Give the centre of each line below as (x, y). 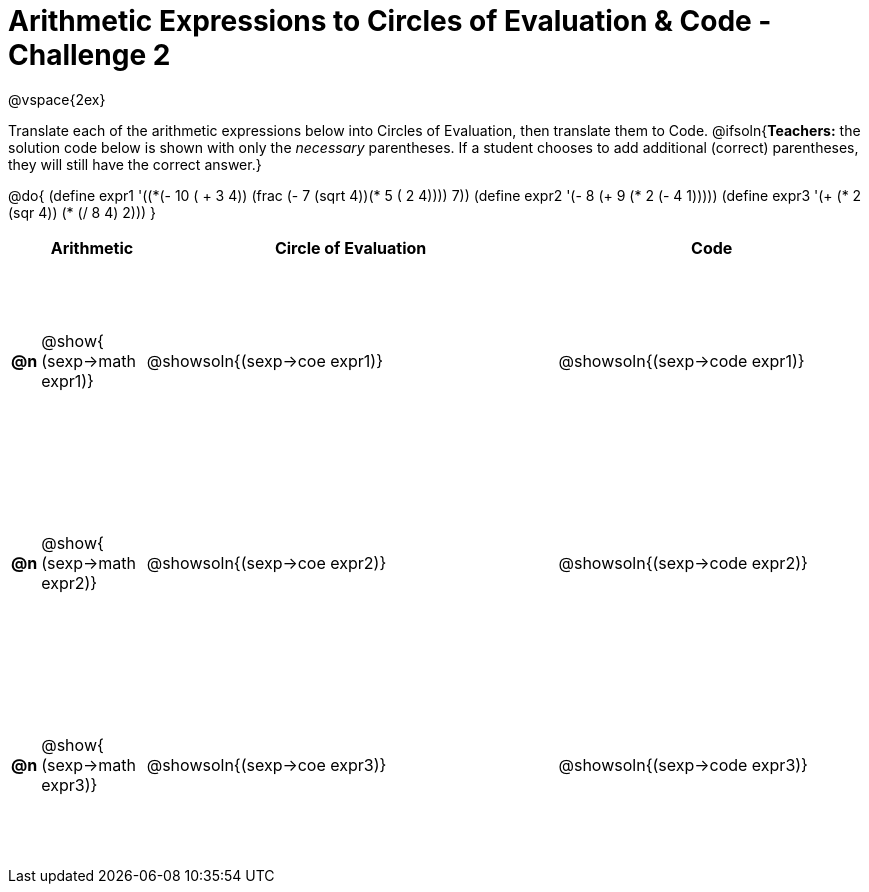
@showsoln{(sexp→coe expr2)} (266, 562)
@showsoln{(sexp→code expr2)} (683, 562)
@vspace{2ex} (57, 99)
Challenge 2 (89, 55)
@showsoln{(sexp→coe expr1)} (264, 360)
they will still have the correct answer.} (135, 164)
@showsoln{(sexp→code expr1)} (681, 360)
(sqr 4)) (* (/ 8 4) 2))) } (82, 212)
